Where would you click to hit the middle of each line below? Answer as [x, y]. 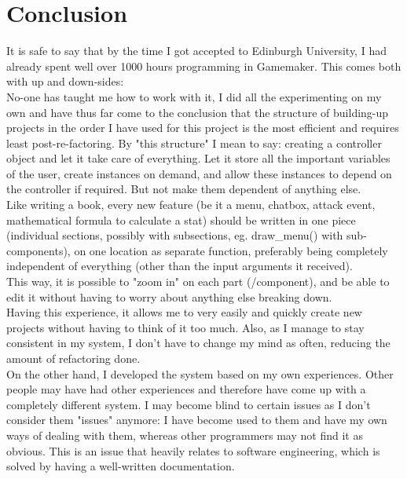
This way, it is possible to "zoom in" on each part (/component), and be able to [198, 282]
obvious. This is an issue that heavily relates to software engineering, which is [193, 450]
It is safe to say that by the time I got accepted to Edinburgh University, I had [196, 51]
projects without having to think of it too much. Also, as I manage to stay [185, 327]
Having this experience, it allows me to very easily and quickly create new [184, 312]
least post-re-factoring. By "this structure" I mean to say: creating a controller [194, 143]
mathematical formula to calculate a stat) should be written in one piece [181, 219]
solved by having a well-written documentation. [121, 466]
